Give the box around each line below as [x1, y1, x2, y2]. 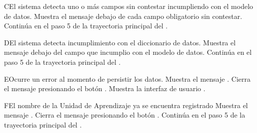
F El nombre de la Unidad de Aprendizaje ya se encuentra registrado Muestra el [4, 100, 248, 110]
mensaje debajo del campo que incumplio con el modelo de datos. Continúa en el [4, 47, 252, 57]
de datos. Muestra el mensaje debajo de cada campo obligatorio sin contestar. [4, 10, 242, 21]
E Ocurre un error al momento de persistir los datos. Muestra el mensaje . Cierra [4, 73, 250, 84]
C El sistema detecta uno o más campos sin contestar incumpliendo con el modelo [4, 1, 253, 11]
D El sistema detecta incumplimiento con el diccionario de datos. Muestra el [4, 37, 236, 47]
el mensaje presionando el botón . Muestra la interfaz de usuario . [4, 83, 205, 94]
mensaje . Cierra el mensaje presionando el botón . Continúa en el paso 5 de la [4, 110, 245, 120]
